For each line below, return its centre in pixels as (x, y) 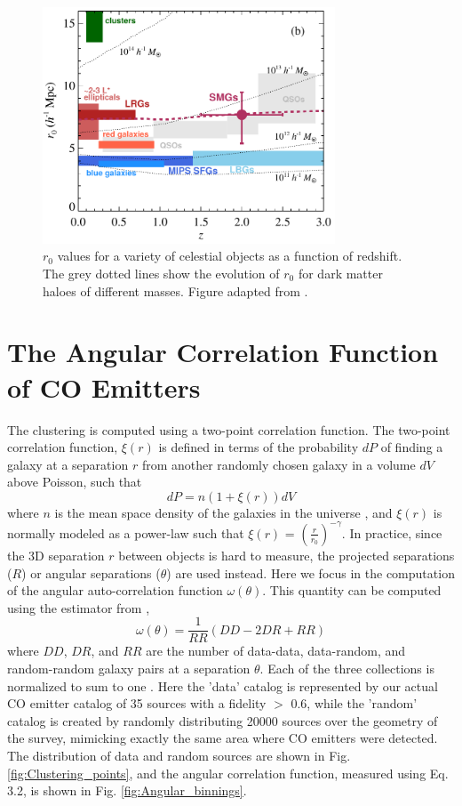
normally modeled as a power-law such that (126, 532)
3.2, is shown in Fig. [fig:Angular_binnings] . (127, 790)
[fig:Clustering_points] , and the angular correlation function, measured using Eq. (228, 773)
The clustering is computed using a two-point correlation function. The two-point (229, 429)
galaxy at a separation (68, 464)
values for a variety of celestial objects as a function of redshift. (230, 256)
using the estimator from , (79, 607)
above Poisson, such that (75, 482)
